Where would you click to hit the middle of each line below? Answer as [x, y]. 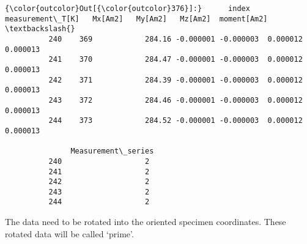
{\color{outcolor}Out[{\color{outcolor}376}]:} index [128, 9]
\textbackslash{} [40, 29]
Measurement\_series [112, 151]
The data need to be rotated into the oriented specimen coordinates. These [146, 222]
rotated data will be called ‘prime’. [69, 233]
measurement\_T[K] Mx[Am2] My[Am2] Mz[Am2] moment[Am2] [136, 19]
